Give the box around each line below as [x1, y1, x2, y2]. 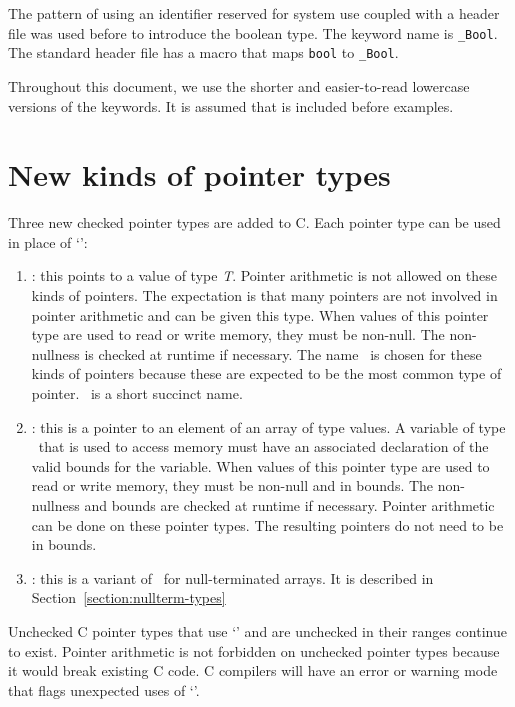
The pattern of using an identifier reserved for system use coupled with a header [8, 3, 500, 23]
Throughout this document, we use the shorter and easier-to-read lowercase [8, 75, 470, 96]
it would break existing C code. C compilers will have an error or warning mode [8, 660, 498, 681]
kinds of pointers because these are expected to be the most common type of [31, 363, 502, 384]
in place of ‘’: [8, 231, 88, 252]
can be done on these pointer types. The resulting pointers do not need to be [31, 514, 504, 535]
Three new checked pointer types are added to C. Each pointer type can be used [8, 212, 501, 233]
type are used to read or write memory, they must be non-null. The [31, 324, 445, 345]
